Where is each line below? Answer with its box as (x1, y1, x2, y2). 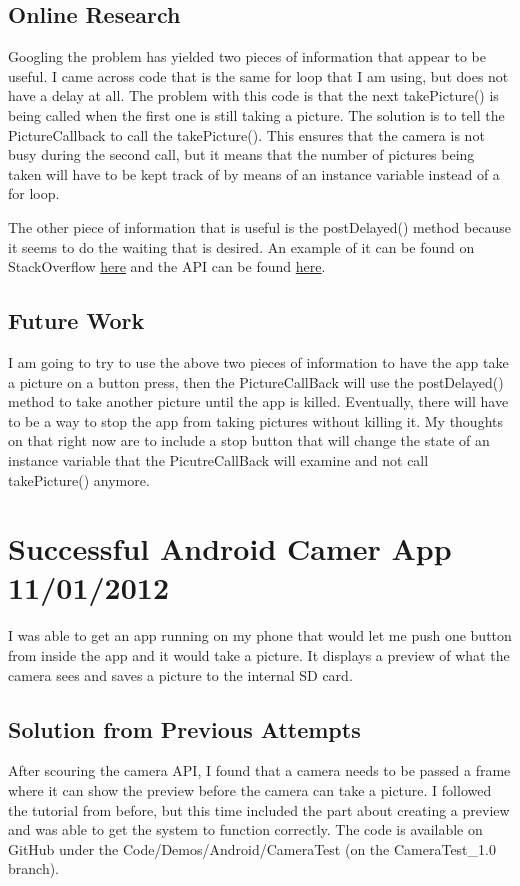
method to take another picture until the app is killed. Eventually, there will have (8, 391, 509, 412)
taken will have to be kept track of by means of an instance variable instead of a (8, 163, 500, 184)
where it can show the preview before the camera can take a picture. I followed (8, 779, 492, 800)
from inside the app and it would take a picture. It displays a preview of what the (8, 645, 510, 665)
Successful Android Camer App (8, 528, 452, 569)
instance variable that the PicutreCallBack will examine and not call (8, 449, 429, 470)
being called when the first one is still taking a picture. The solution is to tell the (8, 104, 505, 125)
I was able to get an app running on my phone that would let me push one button (8, 625, 512, 646)
